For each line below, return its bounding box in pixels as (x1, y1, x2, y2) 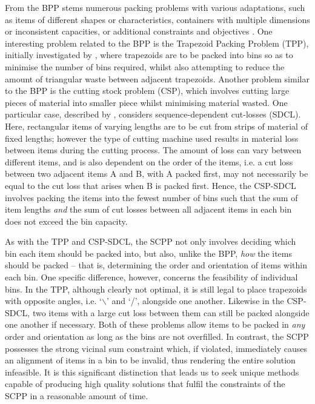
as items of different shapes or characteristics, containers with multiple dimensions (5, 13, 310, 25)
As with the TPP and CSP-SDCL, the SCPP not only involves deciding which (5, 235, 296, 248)
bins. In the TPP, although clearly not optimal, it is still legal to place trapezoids (5, 282, 307, 295)
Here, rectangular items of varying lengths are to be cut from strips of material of (5, 119, 308, 132)
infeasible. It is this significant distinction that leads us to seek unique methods (5, 365, 299, 378)
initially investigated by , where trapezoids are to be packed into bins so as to (5, 48, 293, 61)
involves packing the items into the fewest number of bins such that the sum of (5, 191, 298, 204)
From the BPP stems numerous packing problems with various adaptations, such (5, 1, 305, 13)
